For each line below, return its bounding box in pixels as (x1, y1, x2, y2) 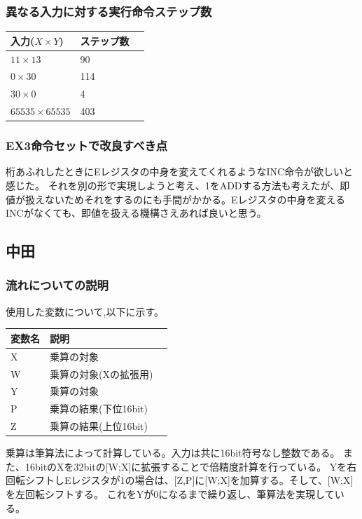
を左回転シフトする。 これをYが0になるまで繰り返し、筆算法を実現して (6, 486, 335, 501)
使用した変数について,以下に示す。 (6, 304, 165, 318)
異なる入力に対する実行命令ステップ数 (6, 2, 212, 20)
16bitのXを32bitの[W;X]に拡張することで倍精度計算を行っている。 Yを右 (25, 459, 357, 473)
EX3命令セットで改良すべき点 (6, 137, 168, 154)
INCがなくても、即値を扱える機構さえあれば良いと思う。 (6, 205, 267, 220)
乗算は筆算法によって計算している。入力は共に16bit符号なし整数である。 (6, 445, 340, 460)
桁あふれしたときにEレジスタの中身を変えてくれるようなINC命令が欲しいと (6, 164, 354, 179)
